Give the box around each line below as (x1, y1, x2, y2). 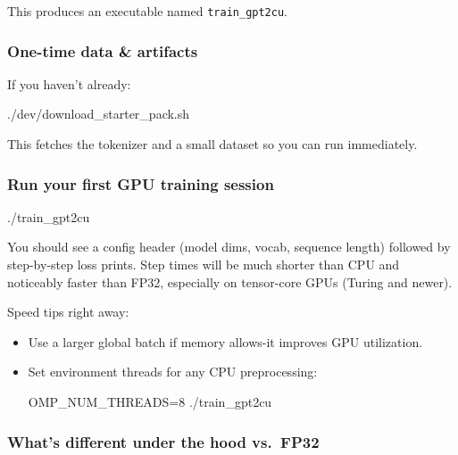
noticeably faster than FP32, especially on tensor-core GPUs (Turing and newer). (7, 272, 453, 291)
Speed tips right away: (7, 302, 129, 321)
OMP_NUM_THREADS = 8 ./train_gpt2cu (28, 393, 272, 411)
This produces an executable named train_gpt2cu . (7, 2, 287, 20)
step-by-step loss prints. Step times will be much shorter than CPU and (7, 255, 400, 274)
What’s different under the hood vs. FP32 (7, 430, 320, 452)
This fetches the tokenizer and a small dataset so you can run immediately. (7, 135, 418, 153)
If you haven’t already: (7, 74, 131, 93)
